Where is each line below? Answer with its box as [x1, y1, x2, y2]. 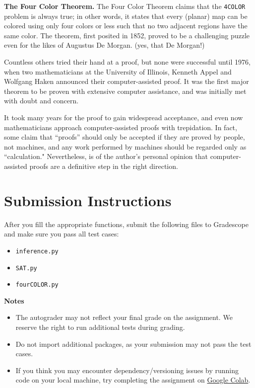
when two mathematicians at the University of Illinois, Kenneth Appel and [4, 66, 232, 77]
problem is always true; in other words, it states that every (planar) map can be [4, 10, 248, 21]
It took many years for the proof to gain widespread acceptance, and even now [4, 112, 243, 122]
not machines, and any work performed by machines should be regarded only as [4, 141, 247, 152]
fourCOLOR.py [15, 281, 59, 289]
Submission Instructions [4, 190, 172, 210]
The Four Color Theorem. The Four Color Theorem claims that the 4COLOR [4, 1, 246, 11]
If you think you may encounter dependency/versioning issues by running [15, 365, 239, 375]
